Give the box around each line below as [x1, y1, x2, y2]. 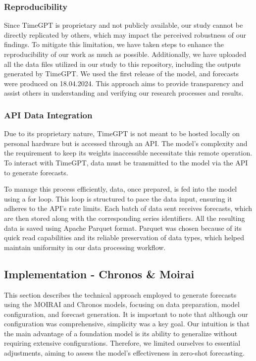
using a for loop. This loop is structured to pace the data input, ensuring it [4, 193, 232, 204]
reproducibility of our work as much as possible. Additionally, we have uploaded [4, 49, 247, 59]
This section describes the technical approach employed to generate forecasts [4, 289, 237, 300]
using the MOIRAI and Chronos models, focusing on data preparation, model [4, 299, 240, 309]
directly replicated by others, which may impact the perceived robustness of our [4, 29, 246, 40]
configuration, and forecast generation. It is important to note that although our [4, 309, 248, 319]
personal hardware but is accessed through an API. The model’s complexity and [4, 138, 248, 148]
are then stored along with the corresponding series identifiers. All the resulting [4, 212, 245, 223]
